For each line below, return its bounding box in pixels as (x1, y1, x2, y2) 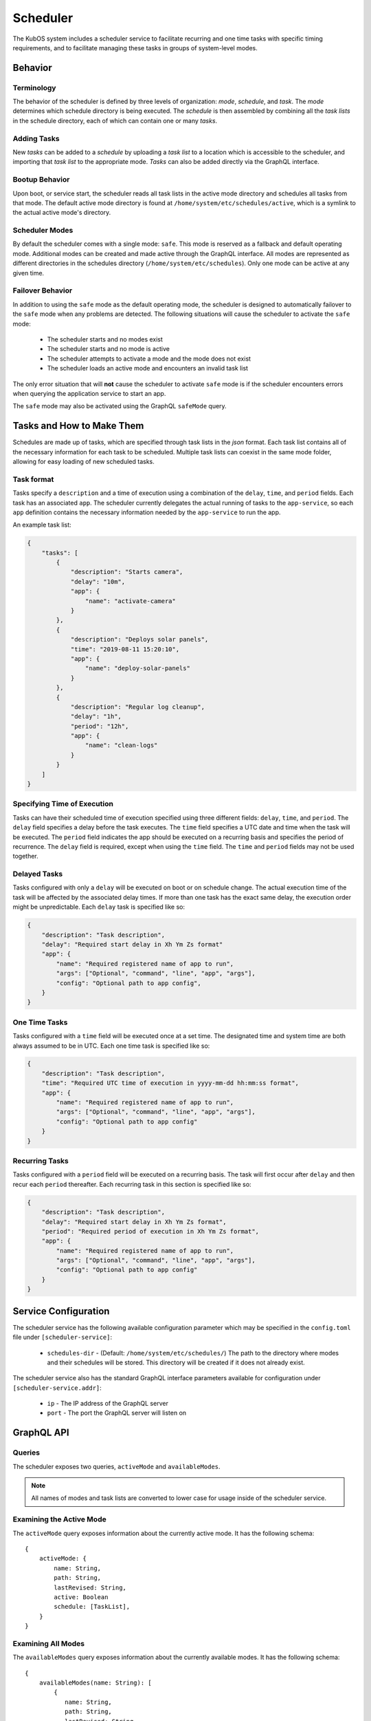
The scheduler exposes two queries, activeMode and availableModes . (12, 1462, 221, 1470)
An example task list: (12, 520, 71, 529)
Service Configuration (12, 1305, 110, 1317)
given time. (12, 268, 45, 277)
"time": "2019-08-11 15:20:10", (70, 645, 180, 653)
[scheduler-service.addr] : (12, 1384, 102, 1392)
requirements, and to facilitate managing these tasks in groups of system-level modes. (12, 43, 258, 52)
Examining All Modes (12, 1638, 85, 1648)
